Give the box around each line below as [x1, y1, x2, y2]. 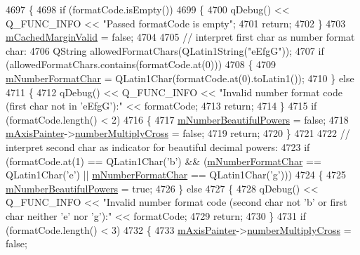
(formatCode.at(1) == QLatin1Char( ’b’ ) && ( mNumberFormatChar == [6, 153, 321, 168]
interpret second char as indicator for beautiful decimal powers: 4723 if [6, 139, 310, 154]
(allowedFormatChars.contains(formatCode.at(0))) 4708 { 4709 [6, 57, 276, 72]
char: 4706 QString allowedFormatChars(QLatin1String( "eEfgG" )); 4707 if [6, 43, 324, 58]
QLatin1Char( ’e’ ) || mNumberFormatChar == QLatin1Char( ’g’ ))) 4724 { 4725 [6, 167, 347, 182]
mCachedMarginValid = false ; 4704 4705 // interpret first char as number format [6, 30, 355, 44]
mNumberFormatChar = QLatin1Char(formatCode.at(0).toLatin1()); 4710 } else [6, 70, 354, 85]
